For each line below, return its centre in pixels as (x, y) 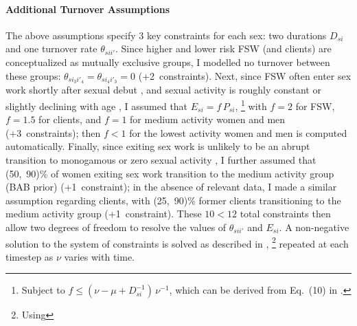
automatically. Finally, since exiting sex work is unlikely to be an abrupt (158, 146)
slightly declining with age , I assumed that (97, 106)
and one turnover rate (51, 48)
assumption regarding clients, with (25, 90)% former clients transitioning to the (173, 200)
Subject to (43, 290)
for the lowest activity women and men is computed (238, 132)
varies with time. (99, 256)
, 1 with (251, 105)
